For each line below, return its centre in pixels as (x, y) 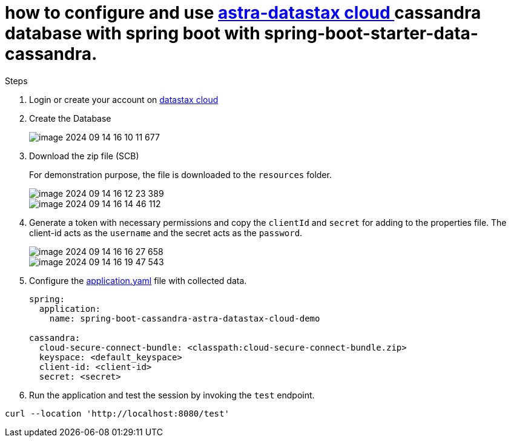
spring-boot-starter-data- (371, 33)
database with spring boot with (133, 33)
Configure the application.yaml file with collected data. (138, 280)
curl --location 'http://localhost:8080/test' (117, 413)
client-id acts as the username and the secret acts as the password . (166, 233)
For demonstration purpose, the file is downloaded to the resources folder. (180, 174)
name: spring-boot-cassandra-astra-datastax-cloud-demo (185, 318)
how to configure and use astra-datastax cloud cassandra (243, 13)
